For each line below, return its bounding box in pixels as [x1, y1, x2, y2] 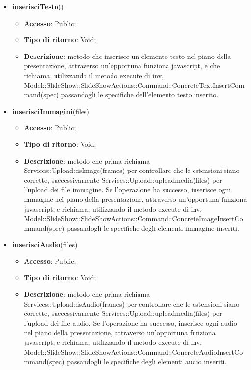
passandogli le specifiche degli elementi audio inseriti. [67, 356, 227, 367]
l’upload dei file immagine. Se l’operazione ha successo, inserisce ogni [24, 184, 231, 195]
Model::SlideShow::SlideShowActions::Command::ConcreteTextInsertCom [24, 80, 245, 90]
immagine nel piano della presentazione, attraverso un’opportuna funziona [24, 194, 247, 204]
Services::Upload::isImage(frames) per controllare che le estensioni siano [24, 165, 240, 175]
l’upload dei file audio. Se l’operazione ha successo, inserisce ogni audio [24, 317, 237, 328]
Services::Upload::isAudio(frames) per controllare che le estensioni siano [24, 298, 240, 309]
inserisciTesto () [12, 1, 64, 11]
